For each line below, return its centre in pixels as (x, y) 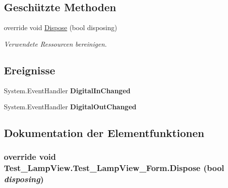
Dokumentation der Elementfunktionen (104, 133)
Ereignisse (30, 70)
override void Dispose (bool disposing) (61, 27)
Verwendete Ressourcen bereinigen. (55, 43)
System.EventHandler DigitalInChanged (67, 90)
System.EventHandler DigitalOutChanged (70, 107)
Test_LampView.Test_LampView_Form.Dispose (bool (114, 168)
